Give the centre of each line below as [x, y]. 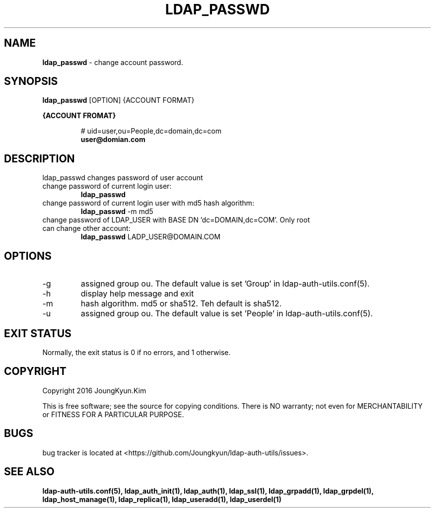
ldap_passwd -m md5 [117, 212]
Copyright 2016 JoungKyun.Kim [94, 390]
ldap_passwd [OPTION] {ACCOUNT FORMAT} [118, 100]
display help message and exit [137, 294]
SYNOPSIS [31, 81]
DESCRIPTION [39, 158]
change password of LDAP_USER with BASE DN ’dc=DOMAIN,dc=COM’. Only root [176, 220]
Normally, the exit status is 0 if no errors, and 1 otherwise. [137, 352]
